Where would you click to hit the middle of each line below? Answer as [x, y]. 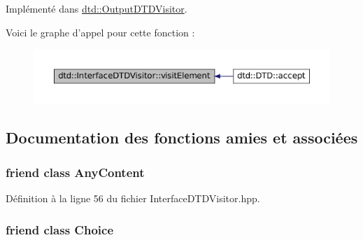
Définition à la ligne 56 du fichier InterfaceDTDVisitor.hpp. [133, 198]
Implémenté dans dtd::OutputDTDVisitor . [97, 8]
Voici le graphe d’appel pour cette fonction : [100, 32]
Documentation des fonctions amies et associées [182, 137]
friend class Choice [60, 229]
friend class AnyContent [75, 172]
